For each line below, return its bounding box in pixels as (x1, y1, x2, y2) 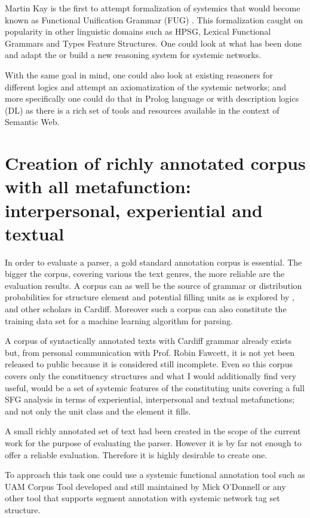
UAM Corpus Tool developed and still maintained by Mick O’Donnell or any (5, 480, 286, 492)
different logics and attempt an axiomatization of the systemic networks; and (5, 80, 286, 93)
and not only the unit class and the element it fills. (5, 404, 191, 417)
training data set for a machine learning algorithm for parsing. (5, 314, 233, 327)
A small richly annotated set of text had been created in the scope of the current (5, 425, 301, 437)
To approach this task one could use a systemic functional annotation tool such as (5, 468, 305, 481)
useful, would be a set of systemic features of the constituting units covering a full (5, 381, 305, 394)
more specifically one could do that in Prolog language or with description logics (5, 92, 299, 105)
